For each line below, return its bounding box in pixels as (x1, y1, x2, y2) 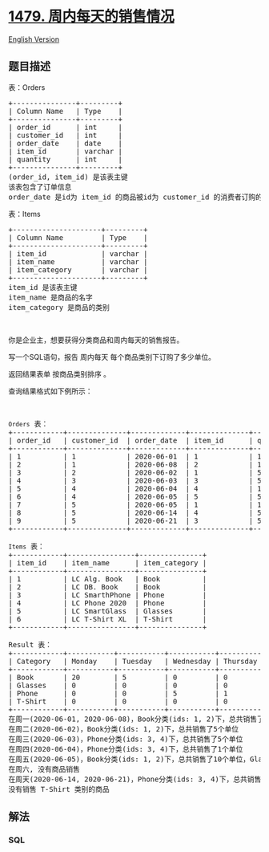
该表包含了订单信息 (8, 182, 72, 191)
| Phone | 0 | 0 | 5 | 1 (8, 688, 228, 698)
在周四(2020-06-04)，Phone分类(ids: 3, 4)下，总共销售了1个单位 (8, 744, 243, 753)
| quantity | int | (8, 154, 122, 164)
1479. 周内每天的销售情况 (8, 7, 175, 26)
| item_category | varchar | (8, 265, 148, 274)
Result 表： (8, 640, 53, 649)
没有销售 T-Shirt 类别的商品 (8, 785, 110, 793)
